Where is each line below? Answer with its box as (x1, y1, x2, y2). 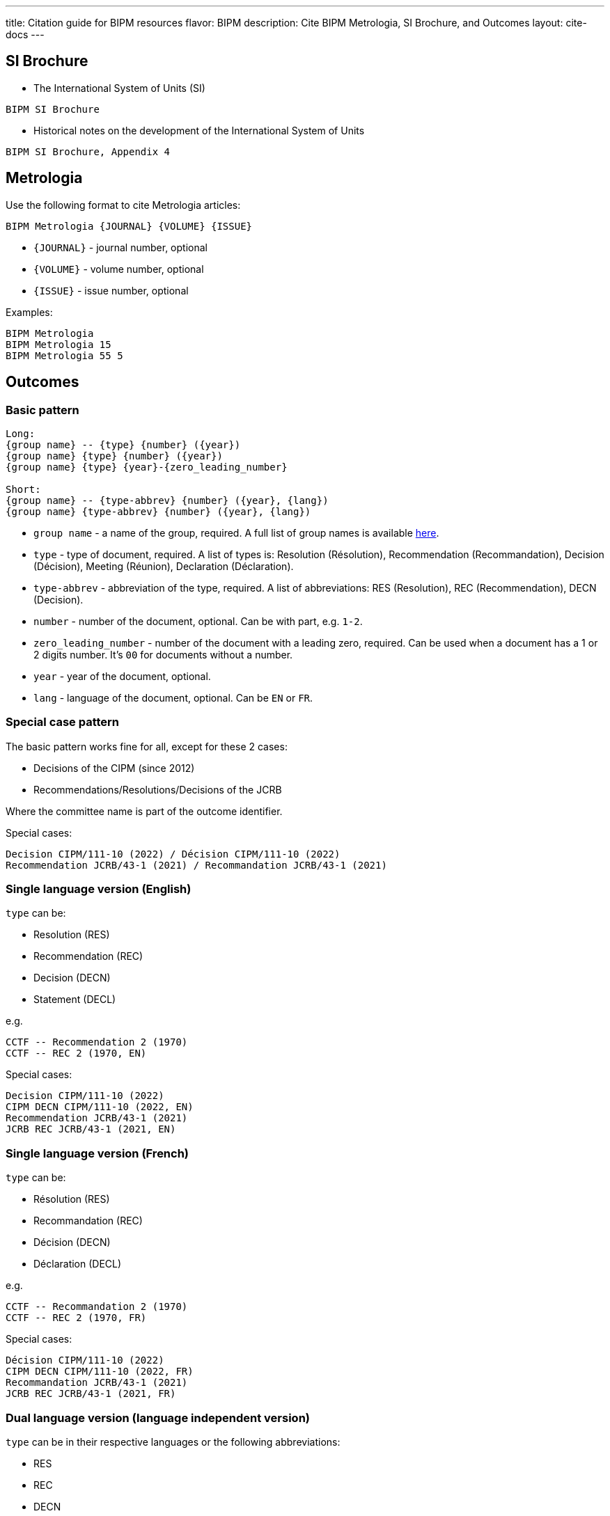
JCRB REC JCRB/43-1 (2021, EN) (6, 1123, 176, 1135)
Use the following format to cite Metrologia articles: (6, 198, 241, 211)
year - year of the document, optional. (33, 670, 211, 682)
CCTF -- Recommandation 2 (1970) (6, 1301, 188, 1313)
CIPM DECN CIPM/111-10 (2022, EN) (6, 1101, 194, 1113)
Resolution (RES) (33, 929, 110, 941)
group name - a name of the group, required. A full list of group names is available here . (33, 526, 439, 539)
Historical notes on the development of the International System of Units (33, 124, 365, 136)
